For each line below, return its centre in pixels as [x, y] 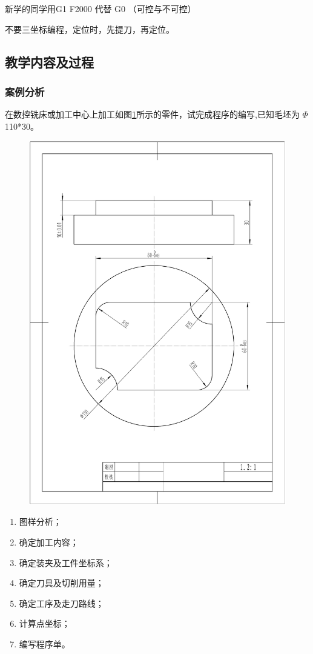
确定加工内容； [49, 542]
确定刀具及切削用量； [61, 583]
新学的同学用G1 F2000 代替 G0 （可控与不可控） [100, 8]
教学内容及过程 [49, 62]
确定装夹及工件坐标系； [66, 562]
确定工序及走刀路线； [61, 603]
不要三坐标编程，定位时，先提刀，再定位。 [90, 29]
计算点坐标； [44, 623]
